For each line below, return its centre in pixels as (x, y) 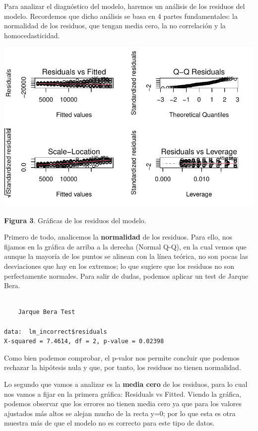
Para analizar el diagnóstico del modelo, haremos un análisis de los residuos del (125, 6)
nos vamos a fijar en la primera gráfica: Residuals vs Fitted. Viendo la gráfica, (123, 394)
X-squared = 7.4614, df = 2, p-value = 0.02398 (84, 341)
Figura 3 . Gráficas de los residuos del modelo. (75, 220)
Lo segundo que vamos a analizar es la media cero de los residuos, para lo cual (126, 384)
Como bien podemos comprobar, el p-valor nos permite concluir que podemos (122, 357)
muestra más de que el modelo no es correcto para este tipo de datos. (109, 423)
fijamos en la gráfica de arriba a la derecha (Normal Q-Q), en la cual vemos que (125, 246)
